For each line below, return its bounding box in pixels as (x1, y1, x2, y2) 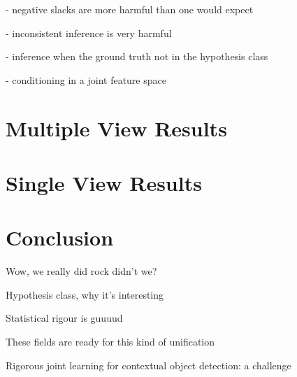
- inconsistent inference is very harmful (6, 25, 172, 40)
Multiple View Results (6, 113, 227, 142)
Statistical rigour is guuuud (6, 311, 123, 325)
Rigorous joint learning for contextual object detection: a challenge (6, 357, 291, 372)
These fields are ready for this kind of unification (6, 334, 215, 349)
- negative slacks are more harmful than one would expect (6, 2, 254, 16)
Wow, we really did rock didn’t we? (6, 264, 157, 278)
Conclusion (6, 223, 114, 252)
